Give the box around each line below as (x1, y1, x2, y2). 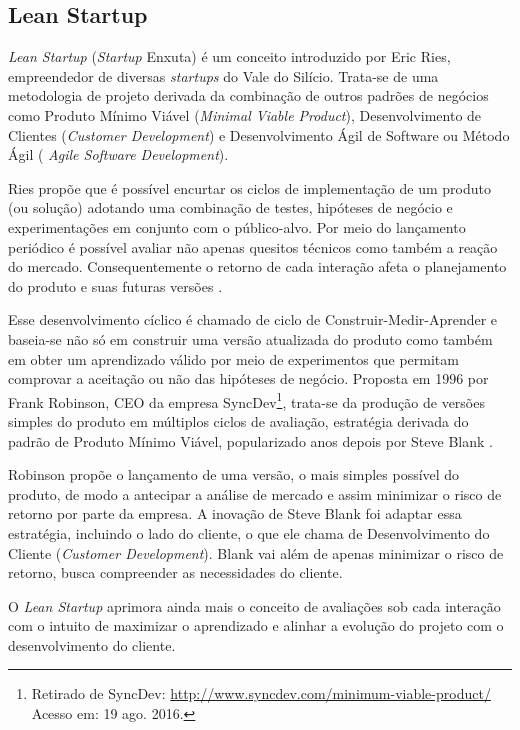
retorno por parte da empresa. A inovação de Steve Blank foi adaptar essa (8, 503, 462, 524)
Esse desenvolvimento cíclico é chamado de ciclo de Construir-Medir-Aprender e (8, 309, 498, 330)
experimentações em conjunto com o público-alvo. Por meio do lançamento (8, 216, 466, 237)
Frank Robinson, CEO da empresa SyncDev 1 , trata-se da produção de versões (8, 388, 485, 412)
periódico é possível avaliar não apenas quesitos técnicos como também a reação (8, 236, 498, 257)
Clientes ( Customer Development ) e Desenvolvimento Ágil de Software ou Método (8, 124, 510, 145)
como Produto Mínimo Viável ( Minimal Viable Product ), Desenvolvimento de (8, 104, 482, 125)
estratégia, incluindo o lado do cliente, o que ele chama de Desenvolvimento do (8, 522, 490, 543)
